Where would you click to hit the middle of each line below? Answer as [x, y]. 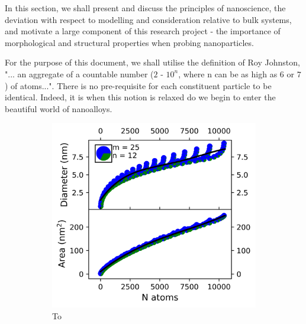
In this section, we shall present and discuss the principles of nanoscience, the [145, 8]
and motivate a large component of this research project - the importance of [143, 31]
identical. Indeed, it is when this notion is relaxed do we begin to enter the [140, 97]
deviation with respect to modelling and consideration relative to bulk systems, [148, 19]
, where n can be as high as [228, 73]
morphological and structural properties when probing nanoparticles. [129, 42]
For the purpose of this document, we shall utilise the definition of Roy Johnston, [152, 62]
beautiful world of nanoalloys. [59, 108]
